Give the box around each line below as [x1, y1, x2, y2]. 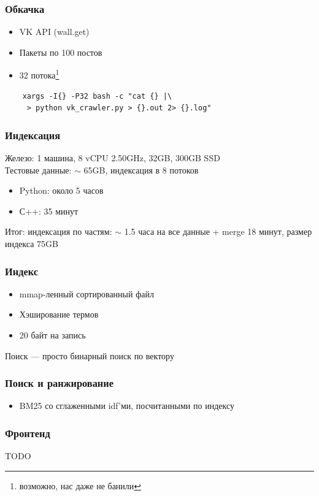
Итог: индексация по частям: [5, 225, 112, 238]
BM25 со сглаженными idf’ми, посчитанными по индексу [19, 399, 234, 412]
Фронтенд [5, 425, 50, 440]
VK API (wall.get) [19, 25, 90, 38]
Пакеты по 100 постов [19, 45, 102, 58]
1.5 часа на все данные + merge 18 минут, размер [124, 225, 312, 238]
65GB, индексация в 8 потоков [83, 163, 199, 176]
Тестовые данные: [5, 163, 72, 176]
